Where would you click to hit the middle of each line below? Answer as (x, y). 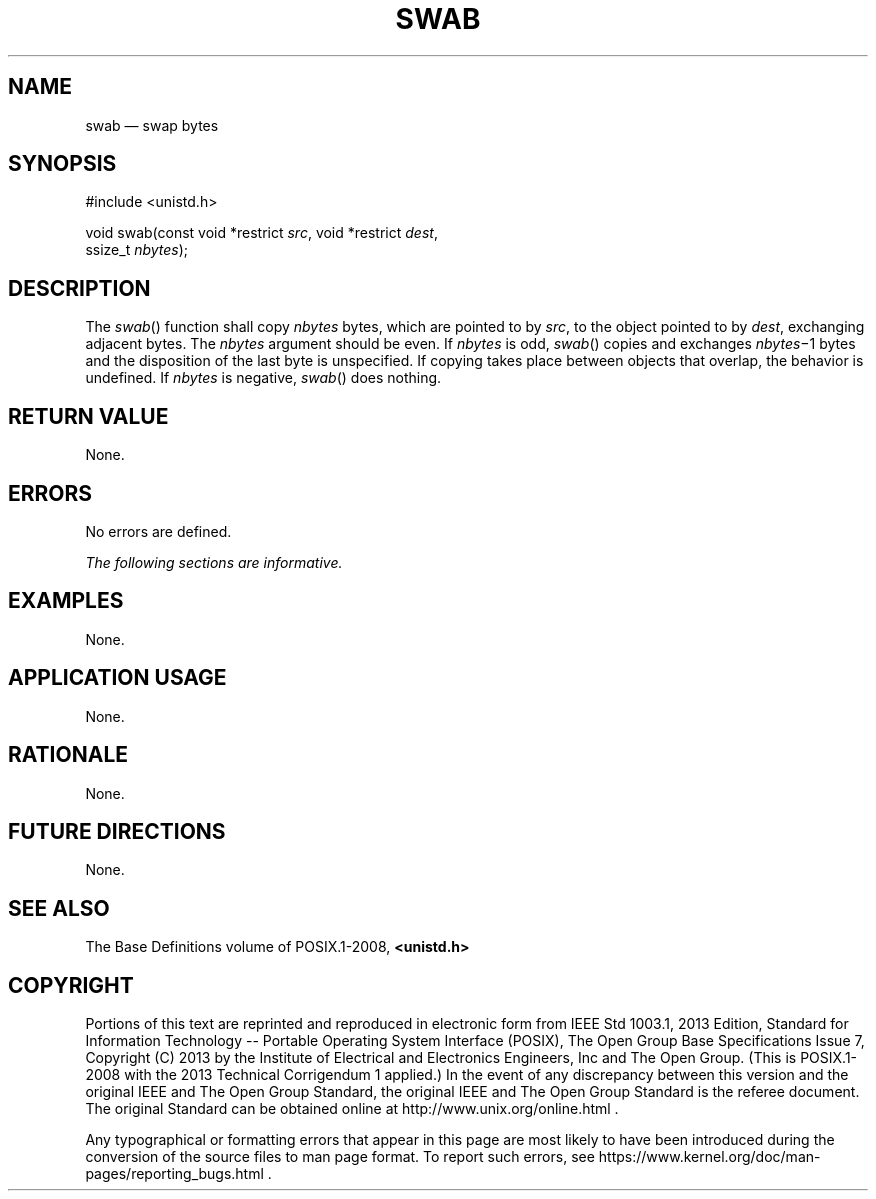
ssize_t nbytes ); (137, 250)
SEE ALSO (59, 908)
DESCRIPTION (79, 288)
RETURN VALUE (88, 416)
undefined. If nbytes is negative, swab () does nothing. (263, 378)
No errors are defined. (158, 531)
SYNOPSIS (62, 164)
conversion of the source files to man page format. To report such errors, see (340, 1157)
